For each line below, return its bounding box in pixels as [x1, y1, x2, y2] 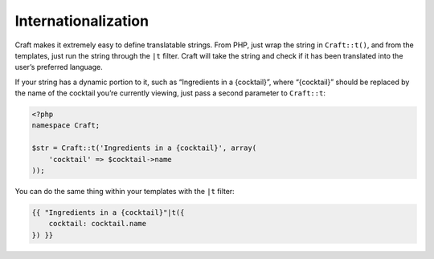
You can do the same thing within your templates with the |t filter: [14, 187, 235, 196]
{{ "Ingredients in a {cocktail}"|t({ [31, 208, 185, 217]
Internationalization [14, 12, 149, 30]
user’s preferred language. [14, 63, 104, 72]
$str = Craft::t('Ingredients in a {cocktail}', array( [31, 144, 257, 152]
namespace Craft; [31, 121, 100, 130]
